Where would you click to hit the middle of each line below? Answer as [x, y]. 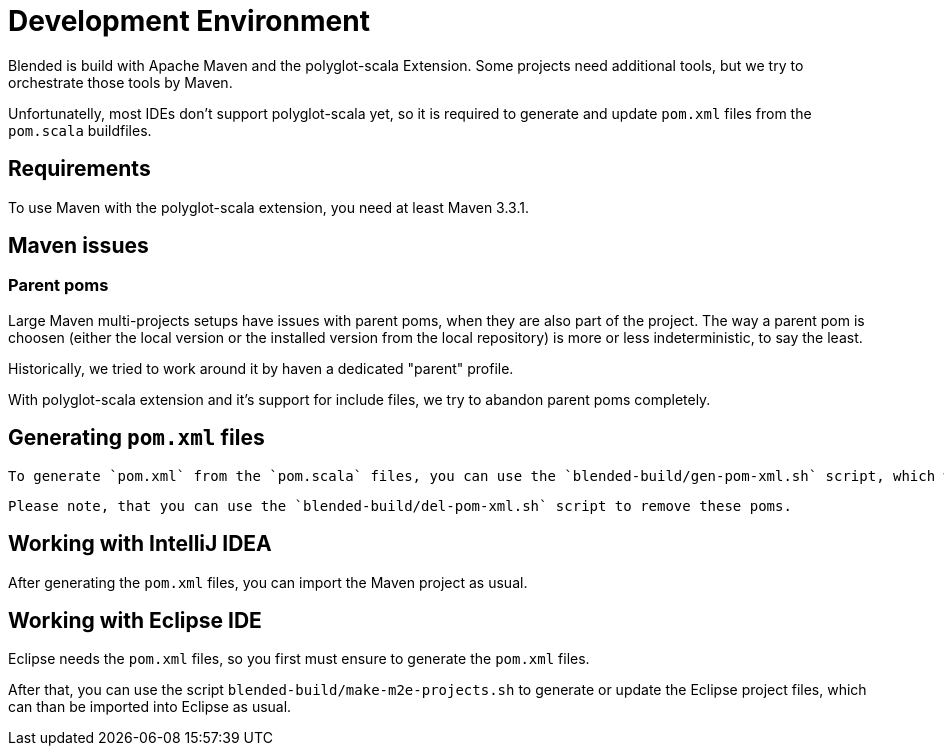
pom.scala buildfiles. [80, 130]
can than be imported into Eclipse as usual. [150, 707]
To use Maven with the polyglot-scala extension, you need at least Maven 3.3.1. [268, 207]
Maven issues [78, 246]
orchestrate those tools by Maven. [120, 82]
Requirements [79, 169]
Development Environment [189, 21]
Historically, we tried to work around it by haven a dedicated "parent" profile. [261, 368]
